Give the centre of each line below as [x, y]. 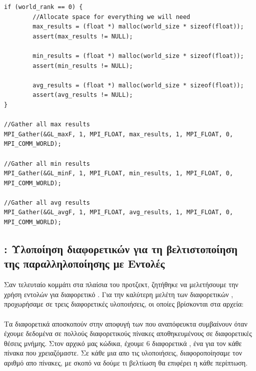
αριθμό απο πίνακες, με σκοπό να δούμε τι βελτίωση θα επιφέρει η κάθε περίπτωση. [126, 363]
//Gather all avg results [47, 202]
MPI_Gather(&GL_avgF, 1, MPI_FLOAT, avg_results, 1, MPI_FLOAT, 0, [119, 212]
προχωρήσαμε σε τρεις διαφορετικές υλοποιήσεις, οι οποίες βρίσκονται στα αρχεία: [124, 304]
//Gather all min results [47, 164]
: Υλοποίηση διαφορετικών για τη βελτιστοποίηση [121, 249]
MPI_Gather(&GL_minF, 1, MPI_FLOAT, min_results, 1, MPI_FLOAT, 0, [119, 174]
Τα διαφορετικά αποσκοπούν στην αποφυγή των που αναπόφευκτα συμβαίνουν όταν [126, 323]
